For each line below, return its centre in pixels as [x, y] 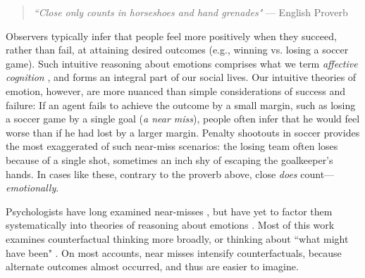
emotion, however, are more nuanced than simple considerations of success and [176, 90]
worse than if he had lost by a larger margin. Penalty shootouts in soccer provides [183, 132]
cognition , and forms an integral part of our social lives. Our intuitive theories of [181, 77]
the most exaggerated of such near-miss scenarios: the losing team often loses [172, 146]
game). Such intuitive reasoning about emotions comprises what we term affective [182, 63]
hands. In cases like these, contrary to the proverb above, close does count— [170, 173]
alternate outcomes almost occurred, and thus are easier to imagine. [152, 266]
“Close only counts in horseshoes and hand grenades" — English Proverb [191, 12]
